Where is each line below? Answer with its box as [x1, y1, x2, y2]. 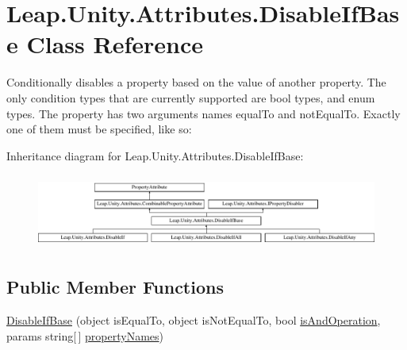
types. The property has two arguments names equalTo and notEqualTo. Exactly [6, 105, 401, 121]
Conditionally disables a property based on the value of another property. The [6, 74, 386, 90]
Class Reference [26, 28, 203, 60]
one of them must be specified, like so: [6, 121, 192, 137]
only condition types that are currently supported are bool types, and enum [6, 89, 375, 106]
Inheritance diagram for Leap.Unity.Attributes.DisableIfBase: [6, 147, 304, 163]
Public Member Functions [6, 275, 224, 299]
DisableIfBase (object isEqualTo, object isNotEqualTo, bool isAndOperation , [6, 312, 381, 329]
